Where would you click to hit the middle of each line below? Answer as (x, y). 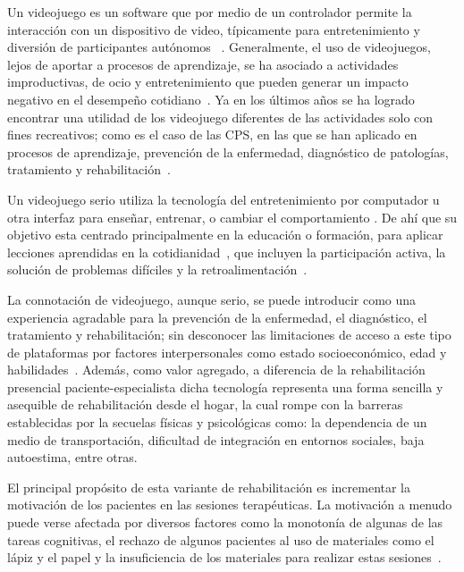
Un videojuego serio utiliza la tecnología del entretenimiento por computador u (224, 199)
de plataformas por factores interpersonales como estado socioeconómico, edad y (227, 352)
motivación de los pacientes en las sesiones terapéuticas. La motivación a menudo (230, 505)
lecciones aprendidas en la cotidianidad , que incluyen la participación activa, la (227, 252)
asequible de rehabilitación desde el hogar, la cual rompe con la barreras (205, 404)
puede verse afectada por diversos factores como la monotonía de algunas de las (225, 522)
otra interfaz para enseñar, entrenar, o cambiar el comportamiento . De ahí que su (232, 217)
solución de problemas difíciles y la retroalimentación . (157, 269)
